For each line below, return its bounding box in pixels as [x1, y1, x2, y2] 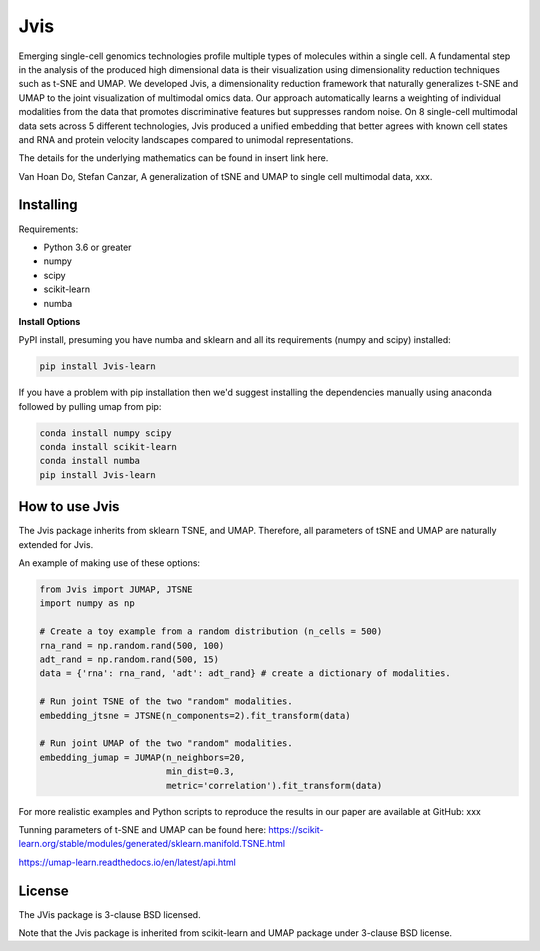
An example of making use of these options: [18, 557, 200, 569]
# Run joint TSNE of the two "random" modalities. [39, 696, 294, 707]
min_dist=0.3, [165, 766, 235, 777]
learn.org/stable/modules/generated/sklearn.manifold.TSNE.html [18, 838, 285, 850]
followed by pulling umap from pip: [18, 400, 162, 412]
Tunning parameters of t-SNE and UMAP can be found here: [18, 823, 267, 835]
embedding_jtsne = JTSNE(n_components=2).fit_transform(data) [39, 710, 351, 721]
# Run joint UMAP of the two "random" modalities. [39, 738, 294, 749]
